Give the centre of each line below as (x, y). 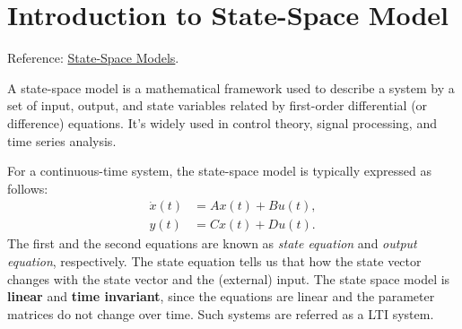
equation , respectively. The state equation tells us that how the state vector (214, 260)
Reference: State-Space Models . (93, 58)
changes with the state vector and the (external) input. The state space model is (229, 278)
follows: (28, 188)
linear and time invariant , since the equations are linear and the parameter (221, 296)
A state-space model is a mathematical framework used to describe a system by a (231, 87)
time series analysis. (62, 140)
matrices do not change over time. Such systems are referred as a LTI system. (221, 313)
